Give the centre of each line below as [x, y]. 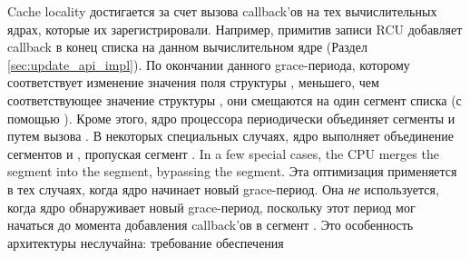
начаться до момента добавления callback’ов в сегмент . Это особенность [211, 225]
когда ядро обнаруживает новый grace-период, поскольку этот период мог [211, 207]
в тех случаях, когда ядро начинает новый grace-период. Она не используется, [223, 189]
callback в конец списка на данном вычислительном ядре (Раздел [187, 47]
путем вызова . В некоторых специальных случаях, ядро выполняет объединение [230, 136]
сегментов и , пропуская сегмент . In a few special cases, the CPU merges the [223, 153]
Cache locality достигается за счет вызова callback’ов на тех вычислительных [222, 11]
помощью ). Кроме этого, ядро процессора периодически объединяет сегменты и [231, 118]
